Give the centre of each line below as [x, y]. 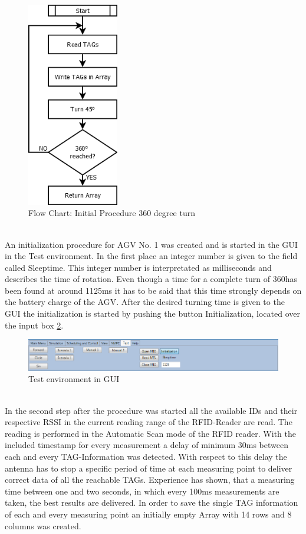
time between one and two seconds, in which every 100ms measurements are [142, 491]
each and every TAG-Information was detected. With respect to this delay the [146, 456]
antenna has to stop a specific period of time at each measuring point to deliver [149, 468]
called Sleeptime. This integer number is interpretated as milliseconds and [138, 267]
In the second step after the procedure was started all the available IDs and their [151, 410]
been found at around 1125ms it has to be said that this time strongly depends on [153, 290]
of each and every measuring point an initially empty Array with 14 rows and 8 [148, 514]
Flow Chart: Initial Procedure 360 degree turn [112, 213]
